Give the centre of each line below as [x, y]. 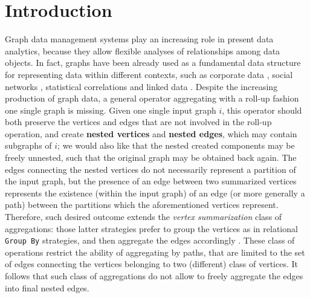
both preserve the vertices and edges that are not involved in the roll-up [138, 122]
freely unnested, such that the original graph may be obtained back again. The [151, 157]
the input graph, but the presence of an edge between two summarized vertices [151, 181]
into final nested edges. [47, 287]
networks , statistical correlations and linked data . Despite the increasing [141, 86]
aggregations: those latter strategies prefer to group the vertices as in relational [151, 228]
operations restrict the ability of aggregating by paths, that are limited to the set [155, 252]
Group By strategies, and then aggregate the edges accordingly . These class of [150, 240]
